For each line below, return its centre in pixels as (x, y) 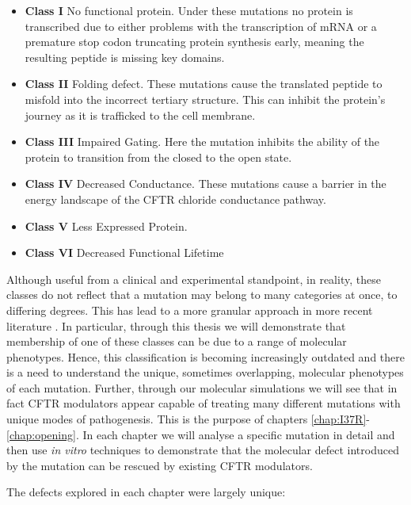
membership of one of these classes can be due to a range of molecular (177, 341)
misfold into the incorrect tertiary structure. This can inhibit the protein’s (205, 99)
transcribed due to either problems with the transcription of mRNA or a (201, 26)
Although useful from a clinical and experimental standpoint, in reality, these (194, 279)
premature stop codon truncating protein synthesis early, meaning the (194, 42)
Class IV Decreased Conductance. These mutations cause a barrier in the (205, 184)
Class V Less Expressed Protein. (106, 226)
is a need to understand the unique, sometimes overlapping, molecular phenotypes (205, 372)
